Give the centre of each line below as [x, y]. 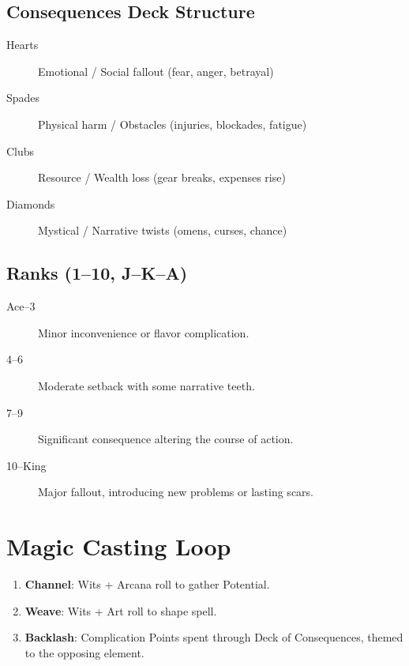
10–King [26, 465]
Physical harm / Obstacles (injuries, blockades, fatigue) [173, 124]
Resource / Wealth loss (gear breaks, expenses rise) [162, 177]
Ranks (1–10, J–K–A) [97, 273]
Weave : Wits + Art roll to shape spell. [121, 610]
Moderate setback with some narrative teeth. [146, 385]
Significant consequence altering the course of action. [166, 439]
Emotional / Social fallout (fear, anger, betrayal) [156, 71]
